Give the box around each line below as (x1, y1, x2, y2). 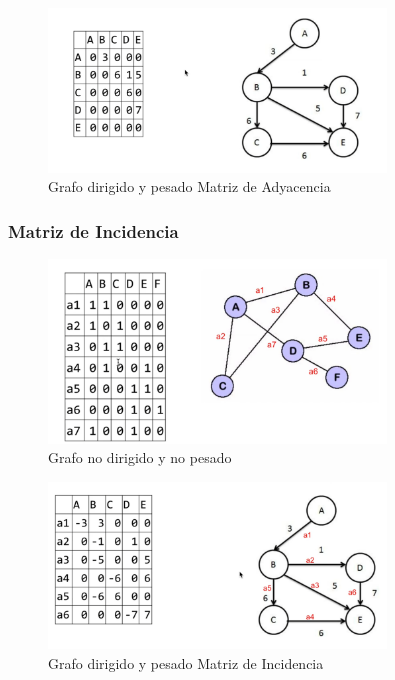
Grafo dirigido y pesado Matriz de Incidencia (48, 652, 324, 673)
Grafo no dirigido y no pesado (48, 447, 232, 468)
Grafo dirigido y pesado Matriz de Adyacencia (48, 176, 331, 197)
